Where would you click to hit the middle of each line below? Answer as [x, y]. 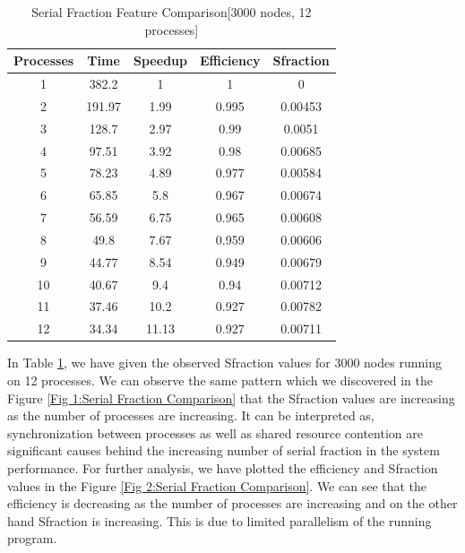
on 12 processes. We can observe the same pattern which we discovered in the [220, 380]
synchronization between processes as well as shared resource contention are [215, 432]
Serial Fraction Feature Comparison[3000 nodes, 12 [172, 12]
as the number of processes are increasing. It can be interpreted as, [191, 415]
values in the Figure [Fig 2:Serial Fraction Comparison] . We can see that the [217, 485]
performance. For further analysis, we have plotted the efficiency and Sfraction [223, 467]
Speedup [160, 60]
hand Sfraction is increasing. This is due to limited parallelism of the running [220, 520]
